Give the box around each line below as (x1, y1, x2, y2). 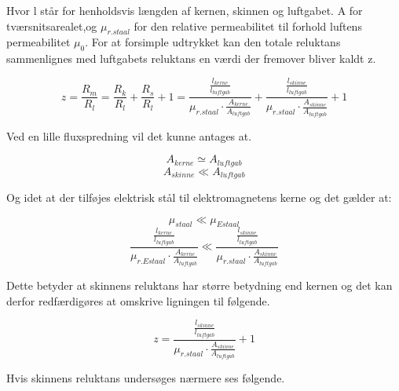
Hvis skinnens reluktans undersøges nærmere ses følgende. (6, 370, 285, 386)
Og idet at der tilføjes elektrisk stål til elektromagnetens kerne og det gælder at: (6, 189, 392, 205)
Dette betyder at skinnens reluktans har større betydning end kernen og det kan (6, 277, 393, 294)
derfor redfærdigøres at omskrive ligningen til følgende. (6, 292, 270, 309)
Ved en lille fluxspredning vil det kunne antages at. (6, 127, 252, 144)
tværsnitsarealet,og (6, 17, 97, 34)
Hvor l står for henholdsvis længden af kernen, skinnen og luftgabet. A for (6, 2, 363, 18)
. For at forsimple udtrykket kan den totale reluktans (85, 34, 341, 50)
